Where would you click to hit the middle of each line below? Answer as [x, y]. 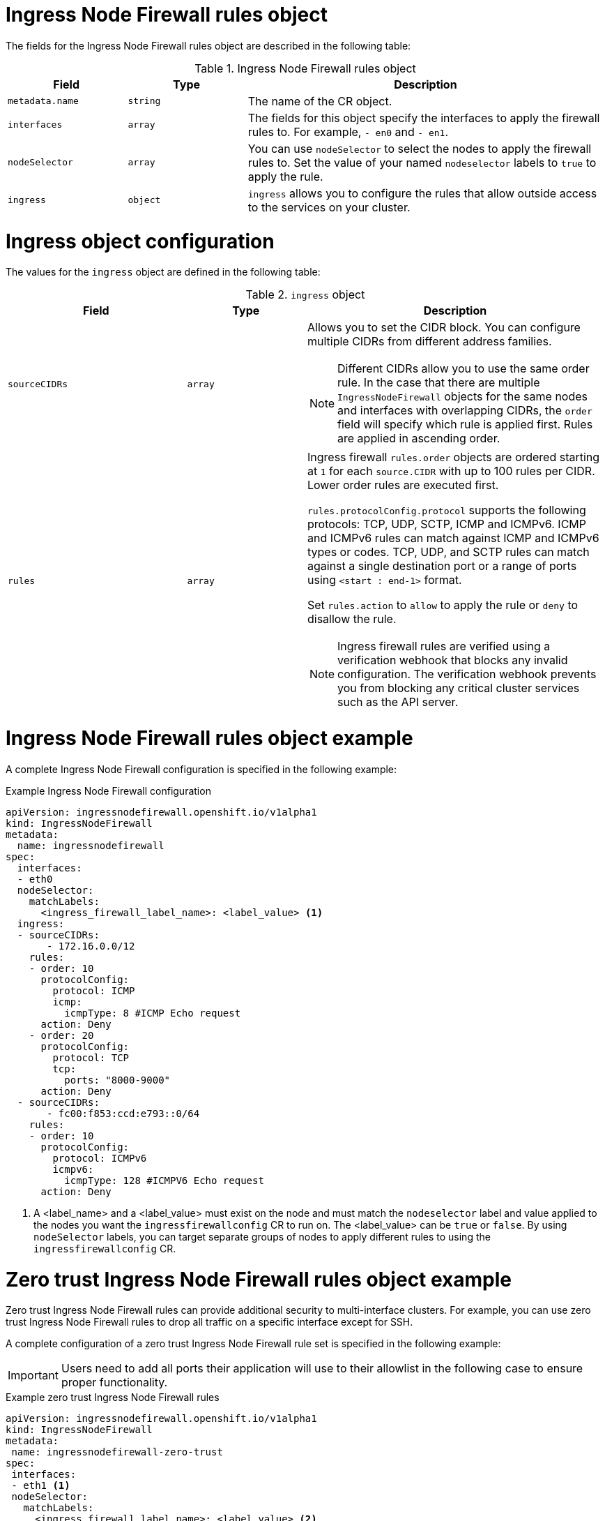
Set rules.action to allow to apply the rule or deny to [443, 605]
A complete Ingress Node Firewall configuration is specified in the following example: [201, 769]
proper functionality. [114, 1383]
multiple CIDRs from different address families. [429, 342]
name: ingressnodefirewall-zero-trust [117, 1452]
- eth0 [35, 879]
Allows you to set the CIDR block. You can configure [444, 328]
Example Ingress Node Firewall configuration [108, 791]
